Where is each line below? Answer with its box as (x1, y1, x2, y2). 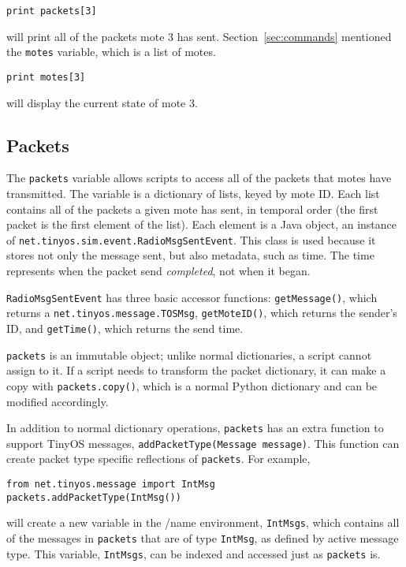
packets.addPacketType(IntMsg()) (6, 491, 181, 503)
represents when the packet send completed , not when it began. (6, 263, 311, 279)
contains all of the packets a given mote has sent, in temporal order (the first (6, 200, 378, 217)
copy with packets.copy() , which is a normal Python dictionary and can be (6, 377, 378, 394)
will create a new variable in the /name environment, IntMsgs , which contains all (6, 514, 400, 531)
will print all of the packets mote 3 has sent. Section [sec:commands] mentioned (6, 28, 392, 44)
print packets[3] (6, 6, 97, 17)
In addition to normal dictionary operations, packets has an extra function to (6, 420, 384, 436)
